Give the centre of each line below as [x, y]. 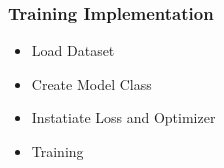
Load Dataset [73, 50]
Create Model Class [91, 83]
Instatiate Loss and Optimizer [123, 117]
